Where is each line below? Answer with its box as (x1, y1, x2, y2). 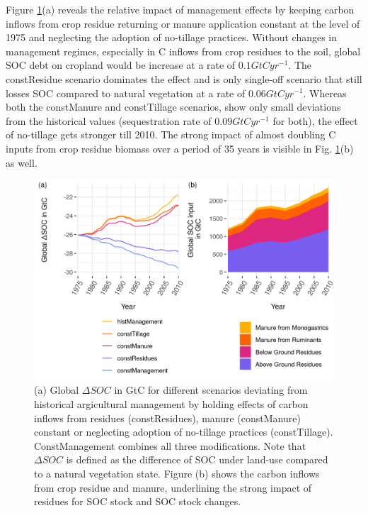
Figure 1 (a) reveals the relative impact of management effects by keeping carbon (6, 2, 355, 16)
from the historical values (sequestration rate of (6, 113, 212, 128)
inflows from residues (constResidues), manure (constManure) (34, 410, 301, 425)
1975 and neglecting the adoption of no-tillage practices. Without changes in (6, 30, 338, 45)
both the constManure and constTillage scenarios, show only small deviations (6, 99, 341, 114)
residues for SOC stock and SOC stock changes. (34, 494, 241, 509)
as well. (6, 155, 38, 170)
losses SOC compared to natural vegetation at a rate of (6, 85, 246, 100)
